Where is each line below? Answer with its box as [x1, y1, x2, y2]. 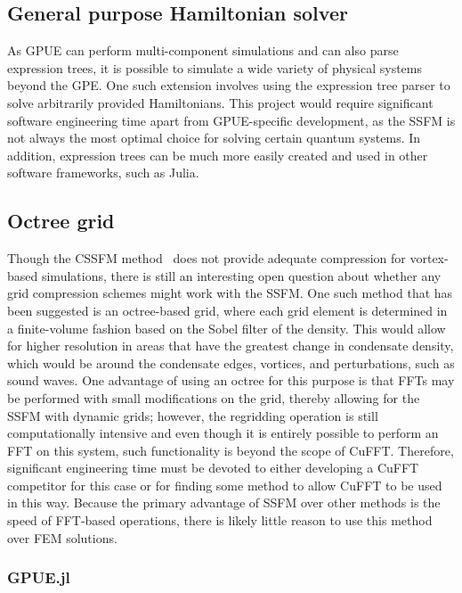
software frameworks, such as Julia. [7, 163, 199, 182]
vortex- [409, 249, 449, 268]
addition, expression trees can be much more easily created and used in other [7, 145, 428, 164]
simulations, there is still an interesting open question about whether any [41, 266, 442, 284]
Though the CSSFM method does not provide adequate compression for [7, 249, 406, 268]
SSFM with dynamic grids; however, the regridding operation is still [7, 406, 378, 424]
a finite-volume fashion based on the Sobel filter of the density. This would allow [7, 318, 446, 337]
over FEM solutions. [7, 528, 118, 547]
